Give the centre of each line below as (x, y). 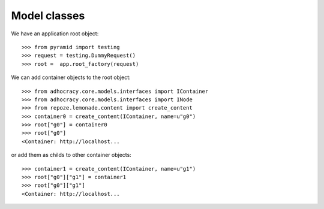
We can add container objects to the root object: (71, 77)
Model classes (48, 16)
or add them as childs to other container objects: (71, 155)
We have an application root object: (55, 34)
